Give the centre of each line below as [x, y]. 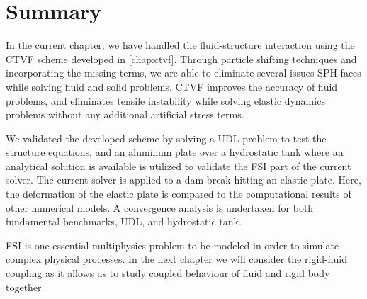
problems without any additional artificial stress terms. [125, 114]
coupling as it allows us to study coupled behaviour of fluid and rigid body [168, 273]
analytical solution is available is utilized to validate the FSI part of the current [179, 165]
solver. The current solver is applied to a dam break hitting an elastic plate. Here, [183, 180]
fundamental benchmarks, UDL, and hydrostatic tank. [124, 221]
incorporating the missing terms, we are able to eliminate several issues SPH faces [183, 73]
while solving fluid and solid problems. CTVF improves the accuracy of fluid [172, 86]
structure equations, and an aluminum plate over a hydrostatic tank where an [175, 152]
